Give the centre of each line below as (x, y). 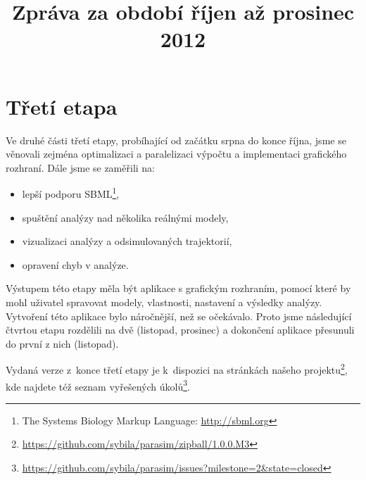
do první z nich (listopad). (62, 343)
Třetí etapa (62, 106)
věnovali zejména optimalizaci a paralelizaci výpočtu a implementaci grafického (176, 154)
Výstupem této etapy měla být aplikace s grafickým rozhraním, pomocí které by (178, 288)
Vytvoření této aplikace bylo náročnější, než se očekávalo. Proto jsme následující (179, 316)
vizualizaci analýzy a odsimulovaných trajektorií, (127, 241)
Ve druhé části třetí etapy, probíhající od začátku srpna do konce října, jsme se (176, 140)
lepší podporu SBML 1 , (71, 192)
